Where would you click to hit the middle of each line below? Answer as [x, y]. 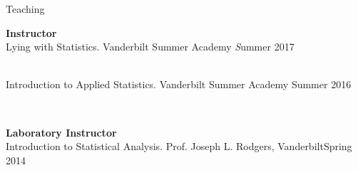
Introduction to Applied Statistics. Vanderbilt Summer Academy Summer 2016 [179, 84]
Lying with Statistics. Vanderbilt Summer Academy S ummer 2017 [150, 47]
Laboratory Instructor [61, 132]
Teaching [25, 9]
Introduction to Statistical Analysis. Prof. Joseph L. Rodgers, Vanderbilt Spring [179, 146]
